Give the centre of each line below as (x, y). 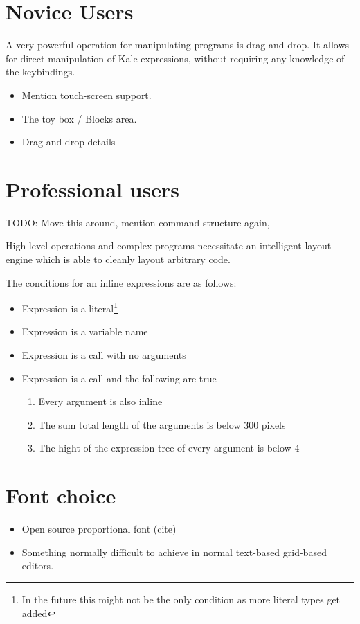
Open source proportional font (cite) (99, 529)
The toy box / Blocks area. (79, 118)
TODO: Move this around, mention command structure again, (138, 222)
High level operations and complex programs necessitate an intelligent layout (169, 246)
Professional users (92, 189)
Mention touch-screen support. (87, 95)
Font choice (61, 496)
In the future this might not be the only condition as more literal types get (181, 599)
